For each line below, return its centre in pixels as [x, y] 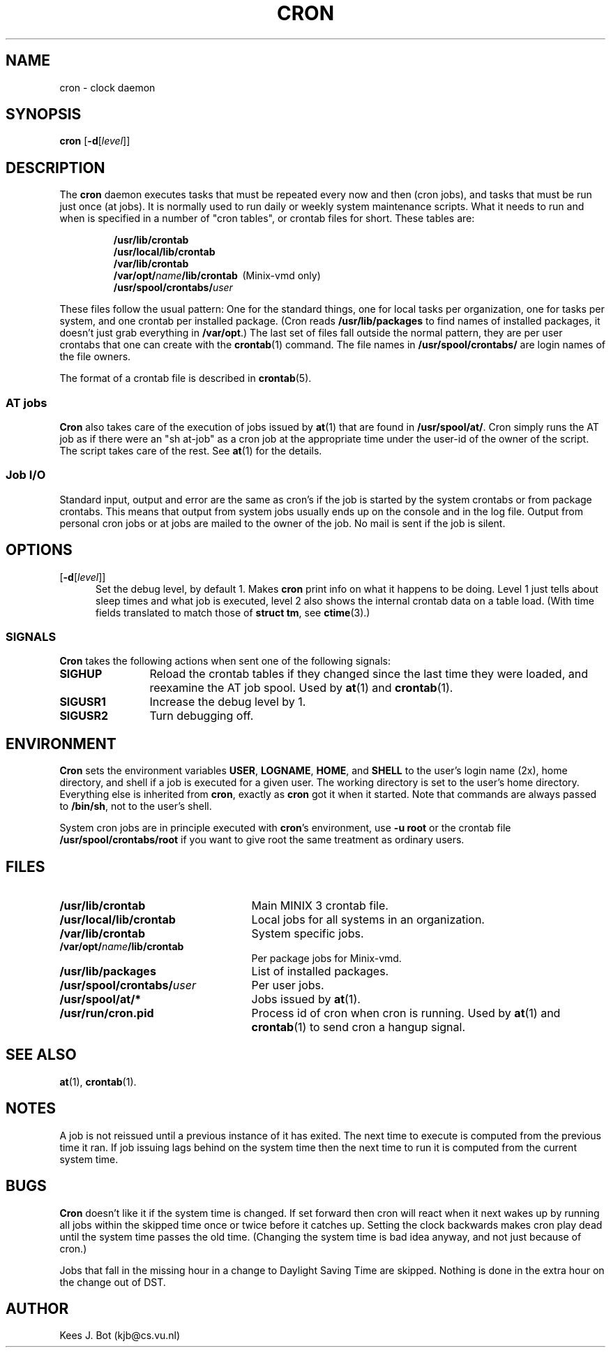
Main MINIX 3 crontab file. [320, 906]
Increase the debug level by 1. [228, 702]
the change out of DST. [113, 1282]
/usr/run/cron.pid [107, 1013]
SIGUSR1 [83, 702]
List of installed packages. [320, 971]
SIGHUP [81, 674]
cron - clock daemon [107, 87]
